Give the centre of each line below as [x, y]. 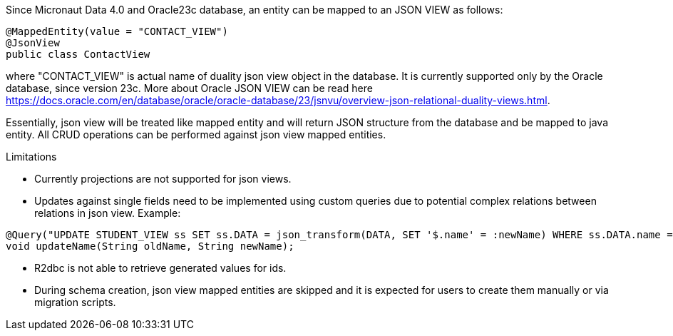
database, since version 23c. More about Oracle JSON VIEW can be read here [189, 88]
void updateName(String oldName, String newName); [150, 246]
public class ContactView [78, 54]
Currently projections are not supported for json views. [163, 179]
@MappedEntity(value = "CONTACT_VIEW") [117, 31]
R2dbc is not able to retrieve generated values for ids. [160, 268]
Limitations [31, 157]
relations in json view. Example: [108, 213]
